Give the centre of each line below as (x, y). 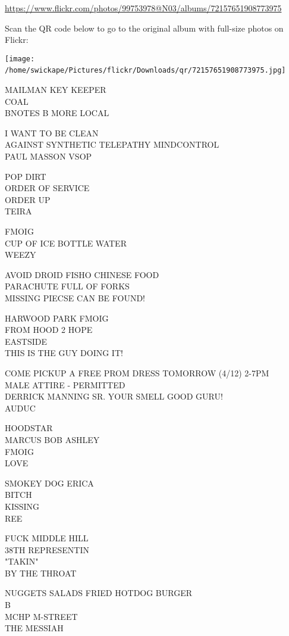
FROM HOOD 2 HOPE (49, 330)
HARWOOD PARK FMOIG (57, 318)
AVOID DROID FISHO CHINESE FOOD (82, 274)
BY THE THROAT (41, 573)
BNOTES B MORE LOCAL (57, 113)
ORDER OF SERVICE (47, 188)
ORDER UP (28, 199)
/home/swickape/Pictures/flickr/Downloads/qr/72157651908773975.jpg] (145, 71)
